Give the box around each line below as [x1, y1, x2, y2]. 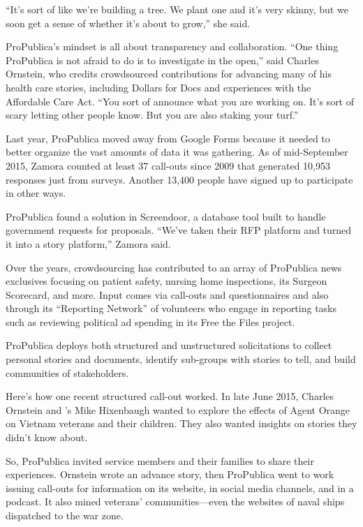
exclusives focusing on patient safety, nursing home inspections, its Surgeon [6, 274, 327, 288]
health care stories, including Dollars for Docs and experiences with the [6, 80, 311, 94]
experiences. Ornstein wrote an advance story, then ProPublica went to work [6, 467, 334, 482]
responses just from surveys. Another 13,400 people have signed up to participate [6, 172, 353, 186]
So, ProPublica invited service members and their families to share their [6, 453, 314, 468]
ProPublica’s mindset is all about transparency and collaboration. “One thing [6, 39, 339, 54]
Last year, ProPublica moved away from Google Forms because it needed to [6, 131, 330, 145]
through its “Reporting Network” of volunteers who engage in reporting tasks [6, 301, 337, 316]
